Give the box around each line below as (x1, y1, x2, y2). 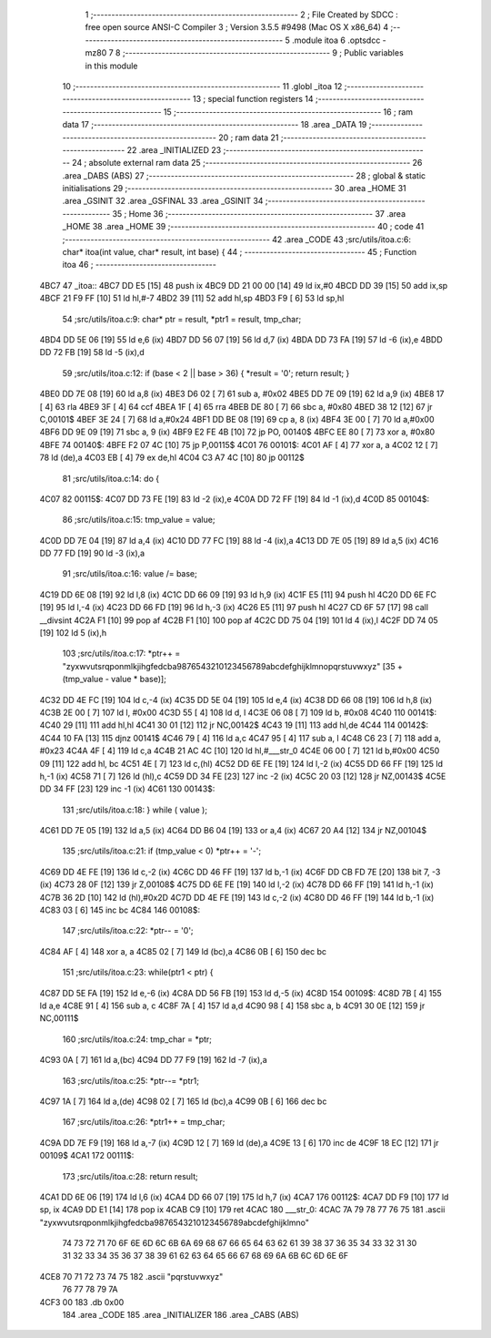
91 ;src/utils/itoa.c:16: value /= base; (62, 568, 197, 579)
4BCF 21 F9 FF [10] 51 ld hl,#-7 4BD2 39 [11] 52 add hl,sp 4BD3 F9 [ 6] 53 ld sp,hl (39, 292, 345, 304)
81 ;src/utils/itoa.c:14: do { (62, 473, 159, 484)
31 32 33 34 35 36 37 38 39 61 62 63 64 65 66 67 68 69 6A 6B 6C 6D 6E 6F (62, 1251, 349, 1261)
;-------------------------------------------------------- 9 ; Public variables (122, 47, 404, 58)
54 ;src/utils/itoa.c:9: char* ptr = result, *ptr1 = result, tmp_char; (62, 313, 302, 324)
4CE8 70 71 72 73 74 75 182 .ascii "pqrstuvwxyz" (39, 1271, 224, 1282)
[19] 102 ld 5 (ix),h (39, 628, 107, 638)
